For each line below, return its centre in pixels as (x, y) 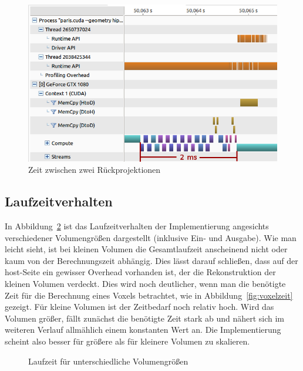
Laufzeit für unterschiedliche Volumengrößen (108, 361)
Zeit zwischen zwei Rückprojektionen (95, 170)
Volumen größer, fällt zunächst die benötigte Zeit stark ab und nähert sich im (145, 318)
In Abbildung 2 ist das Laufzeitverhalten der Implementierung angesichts (137, 226)
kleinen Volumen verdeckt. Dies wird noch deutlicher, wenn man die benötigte (145, 284)
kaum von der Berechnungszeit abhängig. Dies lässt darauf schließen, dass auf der (151, 260)
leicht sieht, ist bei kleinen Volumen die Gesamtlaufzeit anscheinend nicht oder (146, 249)
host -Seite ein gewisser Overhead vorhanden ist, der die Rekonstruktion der (140, 272)
